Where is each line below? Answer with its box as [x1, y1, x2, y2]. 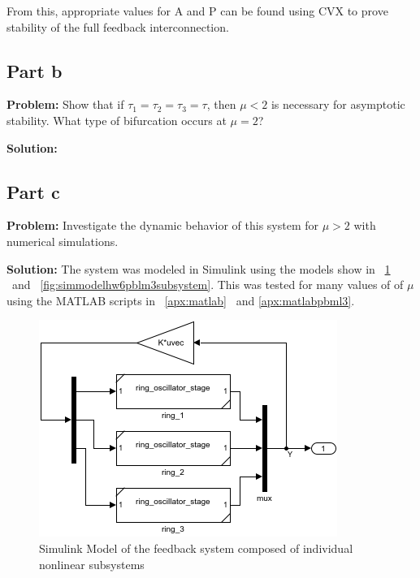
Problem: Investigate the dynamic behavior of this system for [6, 217, 319, 234]
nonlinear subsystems [39, 555, 145, 572]
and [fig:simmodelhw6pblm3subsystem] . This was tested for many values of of [11, 276, 404, 293]
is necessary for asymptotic [271, 96, 405, 113]
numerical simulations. [6, 232, 119, 249]
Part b [6, 58, 63, 83]
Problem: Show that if [6, 96, 124, 113]
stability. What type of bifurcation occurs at [6, 111, 227, 128]
